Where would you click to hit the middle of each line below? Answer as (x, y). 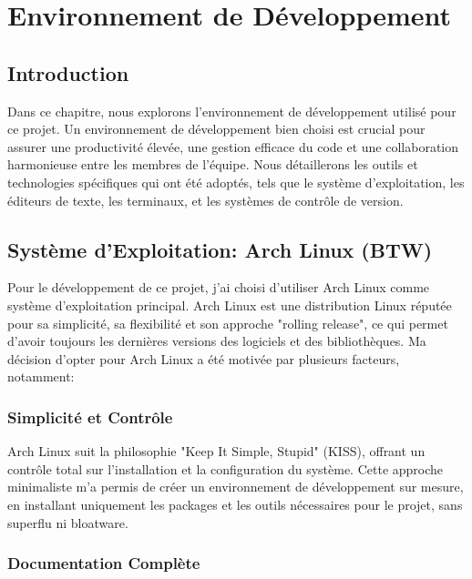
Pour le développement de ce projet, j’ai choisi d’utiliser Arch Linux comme (219, 287)
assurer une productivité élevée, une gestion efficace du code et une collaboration (233, 146)
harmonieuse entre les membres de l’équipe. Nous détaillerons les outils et (213, 164)
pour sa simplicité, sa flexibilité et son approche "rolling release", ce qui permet (228, 323)
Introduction (68, 72)
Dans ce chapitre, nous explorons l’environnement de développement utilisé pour (232, 111)
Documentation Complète (104, 563)
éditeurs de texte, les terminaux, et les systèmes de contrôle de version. (205, 200)
